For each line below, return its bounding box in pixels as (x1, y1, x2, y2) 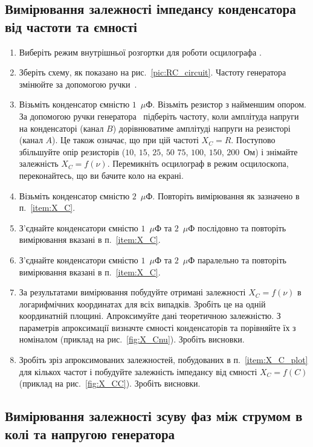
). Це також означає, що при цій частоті (52, 133, 199, 146)
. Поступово (231, 133, 276, 146)
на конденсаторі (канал (19, 121, 104, 134)
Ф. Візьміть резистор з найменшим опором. (146, 98, 306, 111)
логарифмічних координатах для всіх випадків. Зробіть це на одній (19, 297, 266, 310)
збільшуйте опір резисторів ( (19, 145, 126, 158)
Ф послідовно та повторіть (188, 221, 286, 234)
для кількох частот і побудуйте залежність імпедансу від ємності (19, 365, 257, 378)
